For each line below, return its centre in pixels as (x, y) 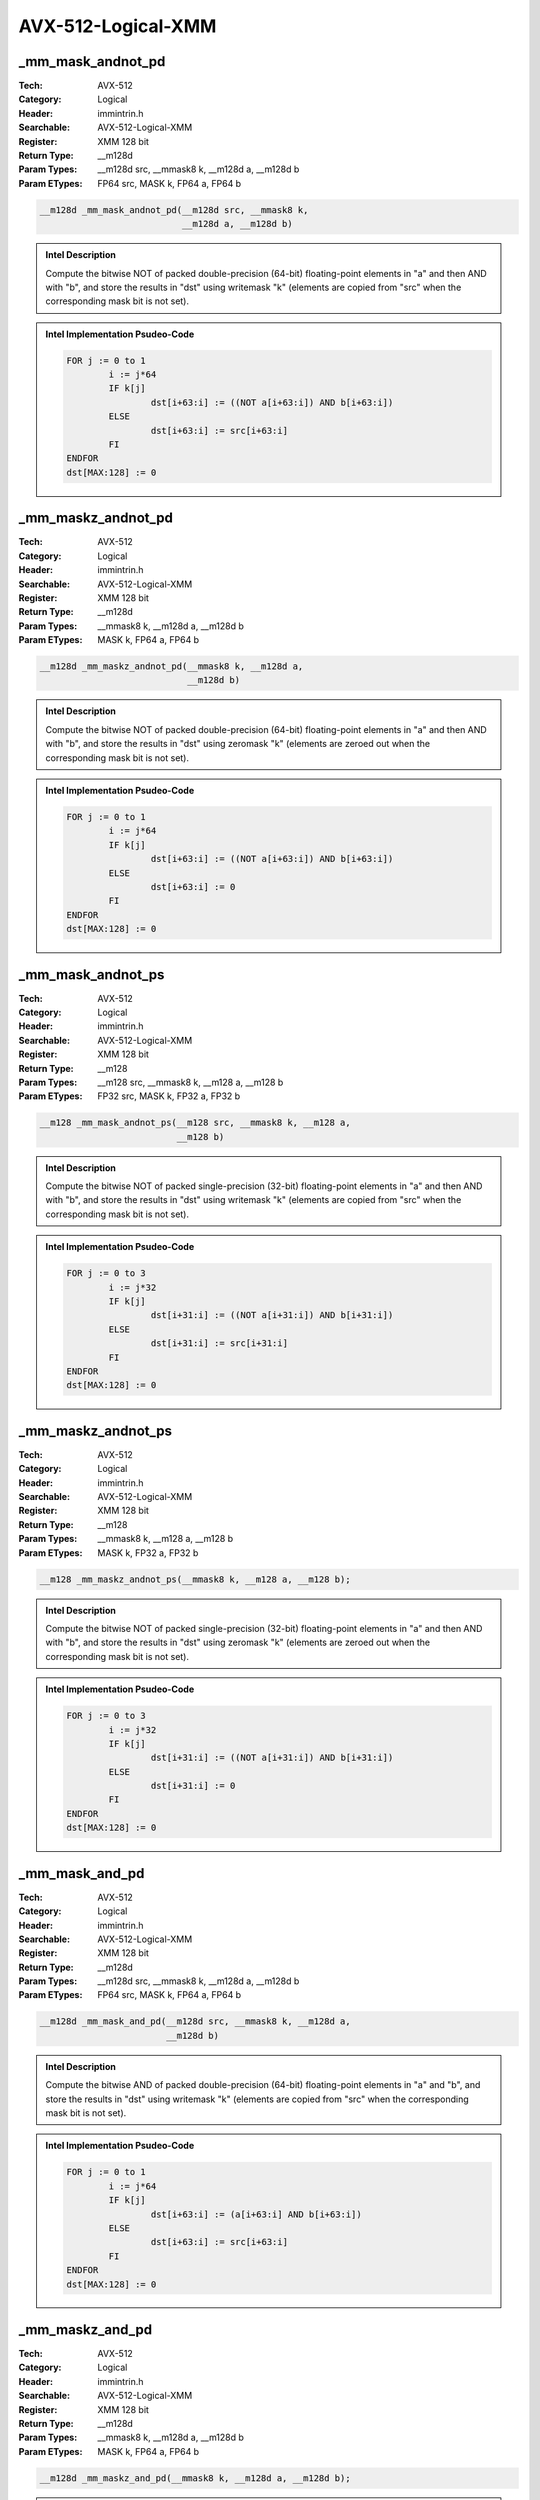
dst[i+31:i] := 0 (193, 1786)
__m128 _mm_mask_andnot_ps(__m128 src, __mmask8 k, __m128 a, (195, 1123)
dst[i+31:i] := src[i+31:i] (219, 1343)
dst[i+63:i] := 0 (193, 886)
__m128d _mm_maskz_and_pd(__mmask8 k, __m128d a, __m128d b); (195, 2478)
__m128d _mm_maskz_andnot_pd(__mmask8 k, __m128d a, (171, 666)
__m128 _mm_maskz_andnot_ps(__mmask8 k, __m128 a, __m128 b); (195, 1579)
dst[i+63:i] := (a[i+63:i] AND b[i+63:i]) (256, 2214)
